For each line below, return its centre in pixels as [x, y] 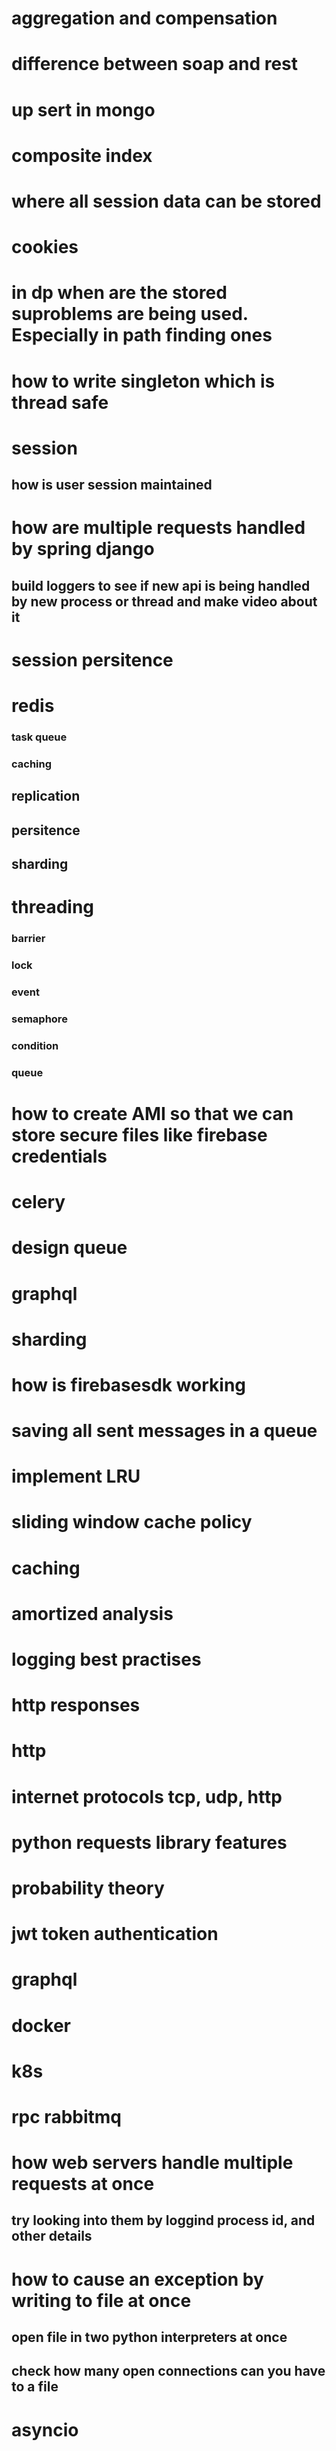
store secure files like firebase [139, 1134]
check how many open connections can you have [168, 2371]
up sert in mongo [83, 109]
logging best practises [106, 1659]
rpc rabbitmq [66, 2116]
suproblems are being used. [130, 314]
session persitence [92, 659]
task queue [39, 737]
